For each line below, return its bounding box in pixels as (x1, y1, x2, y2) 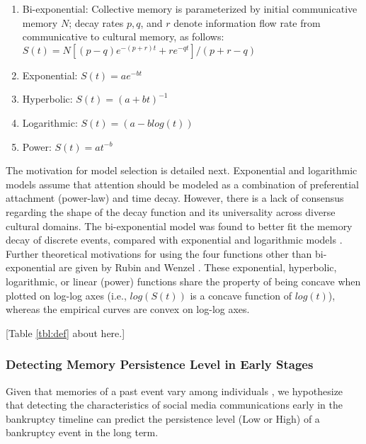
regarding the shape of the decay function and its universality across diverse (6, 204, 336, 219)
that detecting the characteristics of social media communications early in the (6, 397, 343, 412)
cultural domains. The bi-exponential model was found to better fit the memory (6, 218, 353, 233)
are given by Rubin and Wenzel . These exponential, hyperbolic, (59, 260, 337, 275)
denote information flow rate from (173, 15, 321, 30)
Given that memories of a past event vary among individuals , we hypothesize (6, 383, 343, 398)
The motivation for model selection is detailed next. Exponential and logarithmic (6, 163, 358, 178)
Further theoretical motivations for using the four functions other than (6, 246, 312, 261)
